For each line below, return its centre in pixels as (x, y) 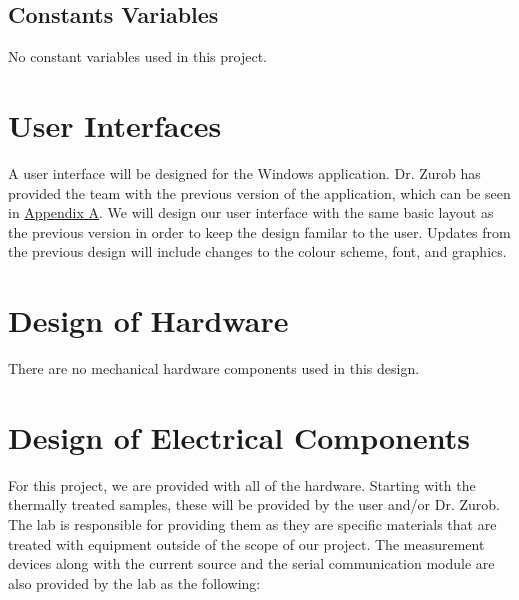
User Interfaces (115, 124)
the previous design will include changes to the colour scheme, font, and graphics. (257, 251)
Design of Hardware (148, 320)
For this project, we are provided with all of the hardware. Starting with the (242, 484)
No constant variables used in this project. (137, 56)
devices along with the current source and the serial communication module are (251, 563)
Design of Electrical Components (239, 436)
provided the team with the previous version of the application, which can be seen (259, 192)
